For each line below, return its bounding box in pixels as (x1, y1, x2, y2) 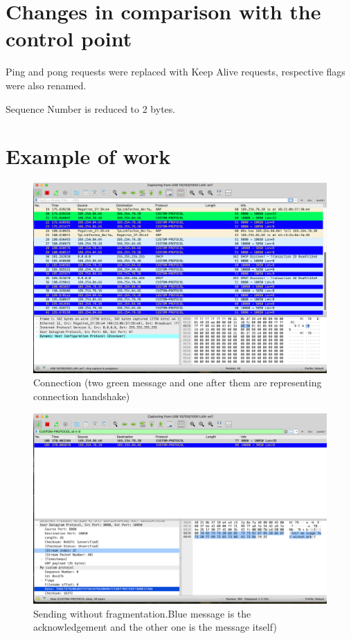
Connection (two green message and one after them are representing (33, 375, 322, 390)
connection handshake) (33, 388, 130, 403)
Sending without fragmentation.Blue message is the (33, 606, 251, 620)
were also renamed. (6, 78, 87, 92)
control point (6, 24, 132, 53)
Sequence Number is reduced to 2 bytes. (6, 101, 176, 116)
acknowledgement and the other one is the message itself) (33, 620, 277, 634)
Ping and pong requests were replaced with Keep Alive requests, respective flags (6, 64, 345, 79)
